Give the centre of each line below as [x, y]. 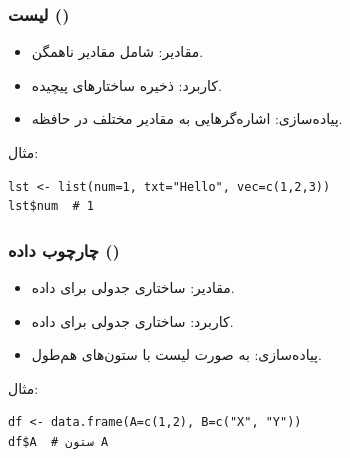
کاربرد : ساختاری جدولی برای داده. [132, 320]
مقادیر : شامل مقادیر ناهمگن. [117, 51]
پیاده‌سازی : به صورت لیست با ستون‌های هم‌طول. [176, 354]
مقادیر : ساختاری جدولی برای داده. [133, 287]
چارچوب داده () [64, 249]
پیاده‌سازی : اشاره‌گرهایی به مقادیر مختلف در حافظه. [187, 118]
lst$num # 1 [51, 206]
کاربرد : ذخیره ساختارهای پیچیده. [126, 84]
